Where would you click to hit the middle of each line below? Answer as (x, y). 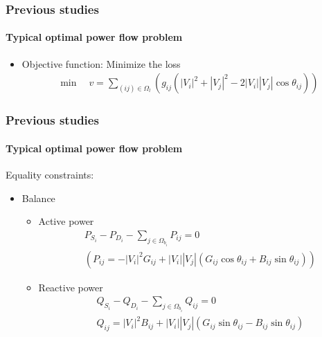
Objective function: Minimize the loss (101, 63)
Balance (38, 198)
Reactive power (71, 287)
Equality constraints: (50, 174)
